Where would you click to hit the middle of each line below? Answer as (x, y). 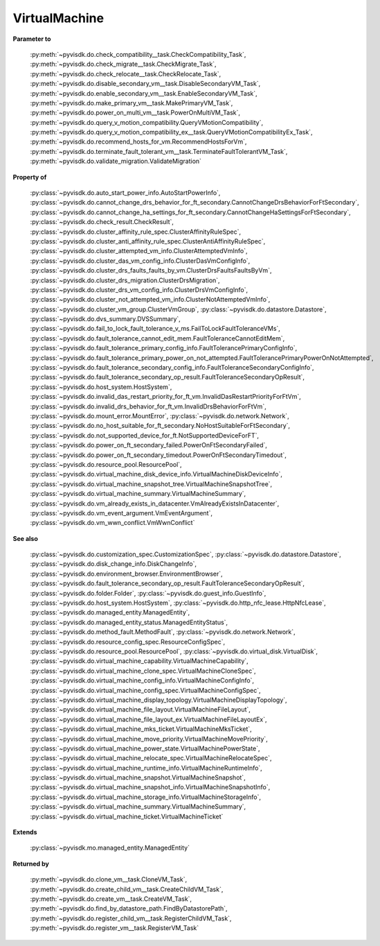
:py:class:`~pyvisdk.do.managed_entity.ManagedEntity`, (110, 612)
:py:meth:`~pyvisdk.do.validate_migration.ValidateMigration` (116, 161)
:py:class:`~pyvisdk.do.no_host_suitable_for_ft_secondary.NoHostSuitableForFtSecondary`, (160, 426)
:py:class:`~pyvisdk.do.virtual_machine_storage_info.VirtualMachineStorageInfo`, (146, 797)
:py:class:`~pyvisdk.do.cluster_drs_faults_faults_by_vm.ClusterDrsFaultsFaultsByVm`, (151, 270)
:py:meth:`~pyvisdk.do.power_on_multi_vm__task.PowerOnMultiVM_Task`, (135, 113)
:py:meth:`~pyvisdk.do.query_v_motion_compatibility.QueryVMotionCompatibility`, (147, 122)
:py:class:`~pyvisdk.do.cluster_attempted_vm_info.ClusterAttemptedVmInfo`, (139, 251)
